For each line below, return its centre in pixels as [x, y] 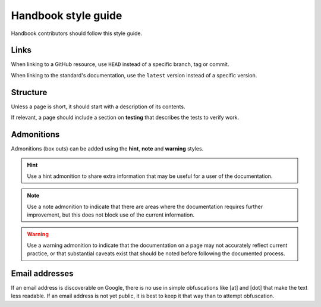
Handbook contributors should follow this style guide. [77, 33]
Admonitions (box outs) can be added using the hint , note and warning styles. [107, 149]
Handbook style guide [67, 15]
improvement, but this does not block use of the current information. [111, 215]
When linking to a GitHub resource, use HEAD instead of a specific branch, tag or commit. [120, 64]
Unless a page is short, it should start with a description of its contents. [98, 106]
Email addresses [42, 273]
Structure [29, 92]
